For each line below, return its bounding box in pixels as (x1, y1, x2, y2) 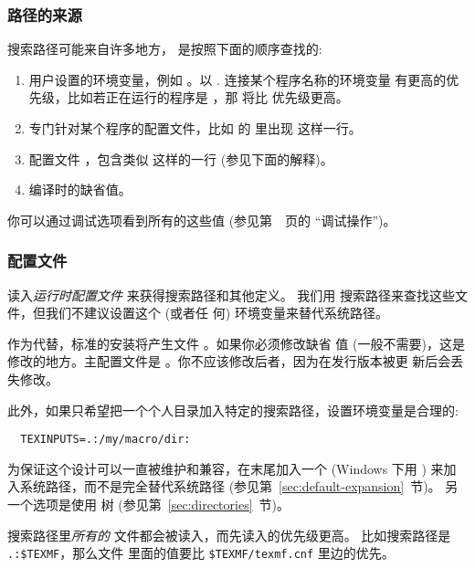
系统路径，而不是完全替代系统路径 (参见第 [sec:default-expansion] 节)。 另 (19, 477, 459, 496)
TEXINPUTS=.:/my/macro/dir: (20, 433, 191, 447)
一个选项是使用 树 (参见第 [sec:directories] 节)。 (7, 495, 290, 513)
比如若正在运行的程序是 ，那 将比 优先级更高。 (67, 88, 349, 107)
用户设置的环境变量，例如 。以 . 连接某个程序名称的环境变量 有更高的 (28, 69, 447, 89)
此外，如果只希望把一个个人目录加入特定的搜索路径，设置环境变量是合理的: (7, 400, 459, 419)
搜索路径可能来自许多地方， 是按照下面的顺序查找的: (7, 39, 322, 58)
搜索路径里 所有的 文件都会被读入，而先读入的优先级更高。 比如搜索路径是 (7, 525, 451, 544)
